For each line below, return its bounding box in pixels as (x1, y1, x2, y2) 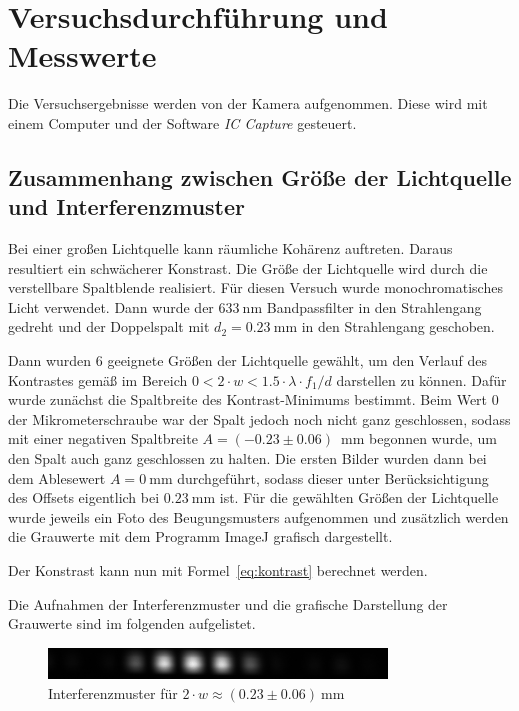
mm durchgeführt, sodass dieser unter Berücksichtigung (149, 467, 489, 488)
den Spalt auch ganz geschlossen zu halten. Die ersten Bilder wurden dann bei (8, 448, 487, 469)
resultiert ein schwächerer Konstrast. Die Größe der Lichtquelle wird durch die (8, 257, 488, 278)
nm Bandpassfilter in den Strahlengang (242, 296, 482, 317)
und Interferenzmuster (8, 191, 246, 222)
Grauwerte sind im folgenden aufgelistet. (8, 613, 256, 634)
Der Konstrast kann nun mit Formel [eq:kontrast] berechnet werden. (8, 560, 428, 580)
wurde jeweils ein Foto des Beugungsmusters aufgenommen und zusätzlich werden (8, 506, 509, 527)
